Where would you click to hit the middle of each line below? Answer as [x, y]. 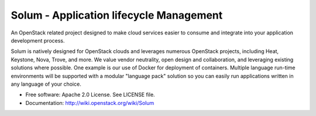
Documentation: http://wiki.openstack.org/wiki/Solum [90, 103]
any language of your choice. [46, 84]
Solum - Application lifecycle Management [117, 15]
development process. [38, 40]
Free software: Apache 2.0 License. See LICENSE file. [90, 95]
